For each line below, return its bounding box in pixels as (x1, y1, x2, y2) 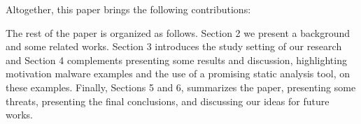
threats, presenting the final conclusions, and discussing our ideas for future (6, 93, 330, 108)
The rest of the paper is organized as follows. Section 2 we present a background (6, 25, 351, 40)
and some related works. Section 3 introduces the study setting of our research (6, 39, 342, 54)
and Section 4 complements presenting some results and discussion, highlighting (6, 52, 347, 67)
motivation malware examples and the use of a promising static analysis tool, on (6, 66, 351, 81)
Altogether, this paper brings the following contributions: (6, 2, 251, 16)
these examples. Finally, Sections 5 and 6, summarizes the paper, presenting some (6, 79, 356, 94)
